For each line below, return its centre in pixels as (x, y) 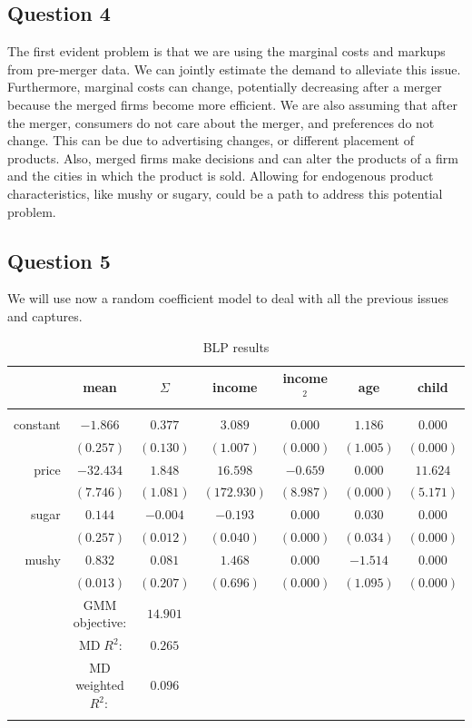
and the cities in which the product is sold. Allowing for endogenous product (221, 176)
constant (37, 423)
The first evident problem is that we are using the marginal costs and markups (226, 51)
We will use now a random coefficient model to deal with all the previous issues (228, 298)
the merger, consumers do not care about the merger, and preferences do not (221, 122)
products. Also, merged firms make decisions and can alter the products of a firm (233, 157)
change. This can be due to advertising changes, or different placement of (211, 140)
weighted (100, 685)
